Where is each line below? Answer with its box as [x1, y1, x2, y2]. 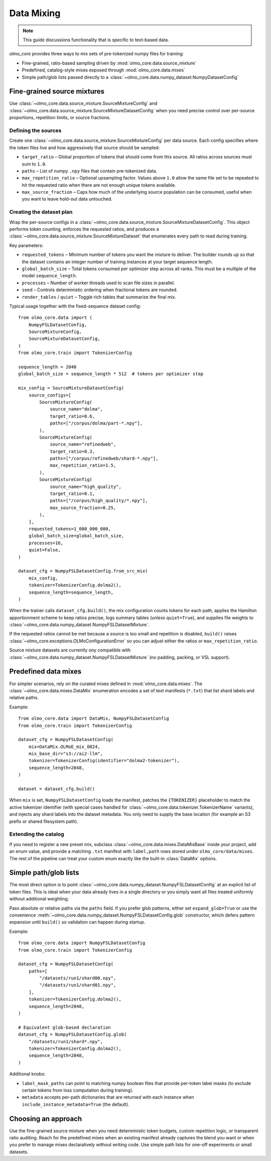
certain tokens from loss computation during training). [22, 1087, 133, 1093]
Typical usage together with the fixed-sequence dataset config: [9, 303, 141, 309]
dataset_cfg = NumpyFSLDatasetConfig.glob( [18, 1032, 127, 1037]
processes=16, [28, 540, 64, 546]
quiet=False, [28, 547, 61, 553]
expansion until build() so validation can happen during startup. [9, 919, 146, 925]
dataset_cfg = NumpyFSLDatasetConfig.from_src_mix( [18, 568, 148, 574]
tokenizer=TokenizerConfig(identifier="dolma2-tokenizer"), [28, 758, 180, 764]
